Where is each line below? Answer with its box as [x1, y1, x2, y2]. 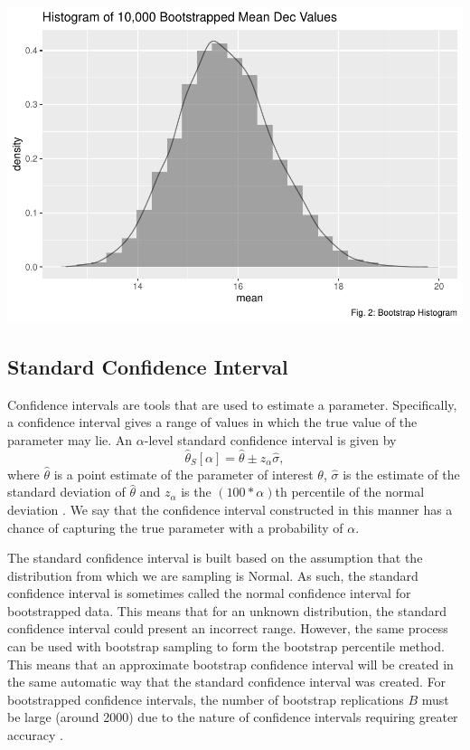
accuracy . [7, 726, 63, 745]
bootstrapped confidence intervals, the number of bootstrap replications [7, 689, 404, 708]
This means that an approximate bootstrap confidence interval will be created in [7, 654, 454, 673]
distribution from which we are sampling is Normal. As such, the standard [7, 565, 418, 584]
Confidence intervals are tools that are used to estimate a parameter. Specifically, [7, 394, 457, 413]
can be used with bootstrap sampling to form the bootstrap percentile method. [7, 637, 445, 656]
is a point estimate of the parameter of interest [53, 464, 314, 483]
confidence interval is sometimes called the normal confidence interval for [7, 584, 411, 603]
